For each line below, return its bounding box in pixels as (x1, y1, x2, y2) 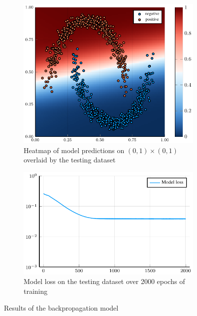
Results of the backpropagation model (4, 302, 119, 313)
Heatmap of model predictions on (24, 145, 125, 155)
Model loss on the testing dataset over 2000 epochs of (24, 276, 185, 286)
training (24, 286, 48, 296)
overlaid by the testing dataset (24, 155, 116, 165)
